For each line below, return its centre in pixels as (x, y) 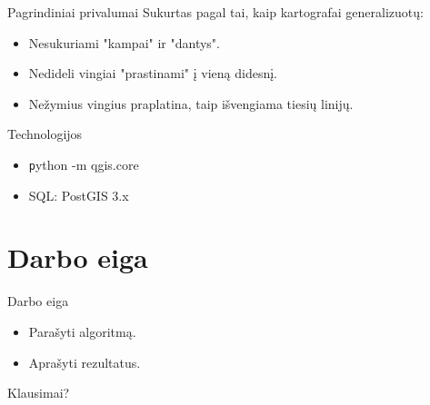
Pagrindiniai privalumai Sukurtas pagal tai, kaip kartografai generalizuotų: (215, 12)
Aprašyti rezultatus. (85, 362)
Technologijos (45, 134)
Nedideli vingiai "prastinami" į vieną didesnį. (153, 73)
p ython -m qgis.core (84, 164)
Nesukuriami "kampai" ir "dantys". (124, 42)
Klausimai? (39, 393)
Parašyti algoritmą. (82, 331)
